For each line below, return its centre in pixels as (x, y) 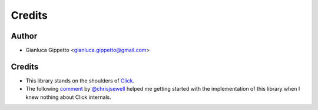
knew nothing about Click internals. (68, 97)
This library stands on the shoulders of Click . (80, 80)
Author (24, 36)
